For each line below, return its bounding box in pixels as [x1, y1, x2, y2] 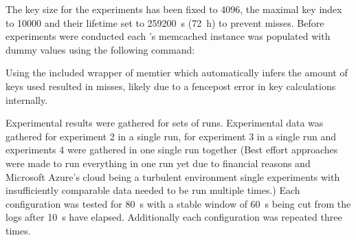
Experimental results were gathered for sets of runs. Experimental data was [5, 116, 324, 130]
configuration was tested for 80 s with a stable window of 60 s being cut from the [5, 196, 351, 210]
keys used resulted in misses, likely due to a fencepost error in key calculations [5, 78, 336, 93]
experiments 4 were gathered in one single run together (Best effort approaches [5, 142, 338, 157]
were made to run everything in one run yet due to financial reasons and [5, 155, 311, 170]
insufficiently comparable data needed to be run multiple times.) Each [5, 183, 300, 197]
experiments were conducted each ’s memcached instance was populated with [5, 29, 331, 43]
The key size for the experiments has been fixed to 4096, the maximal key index [5, 2, 342, 16]
